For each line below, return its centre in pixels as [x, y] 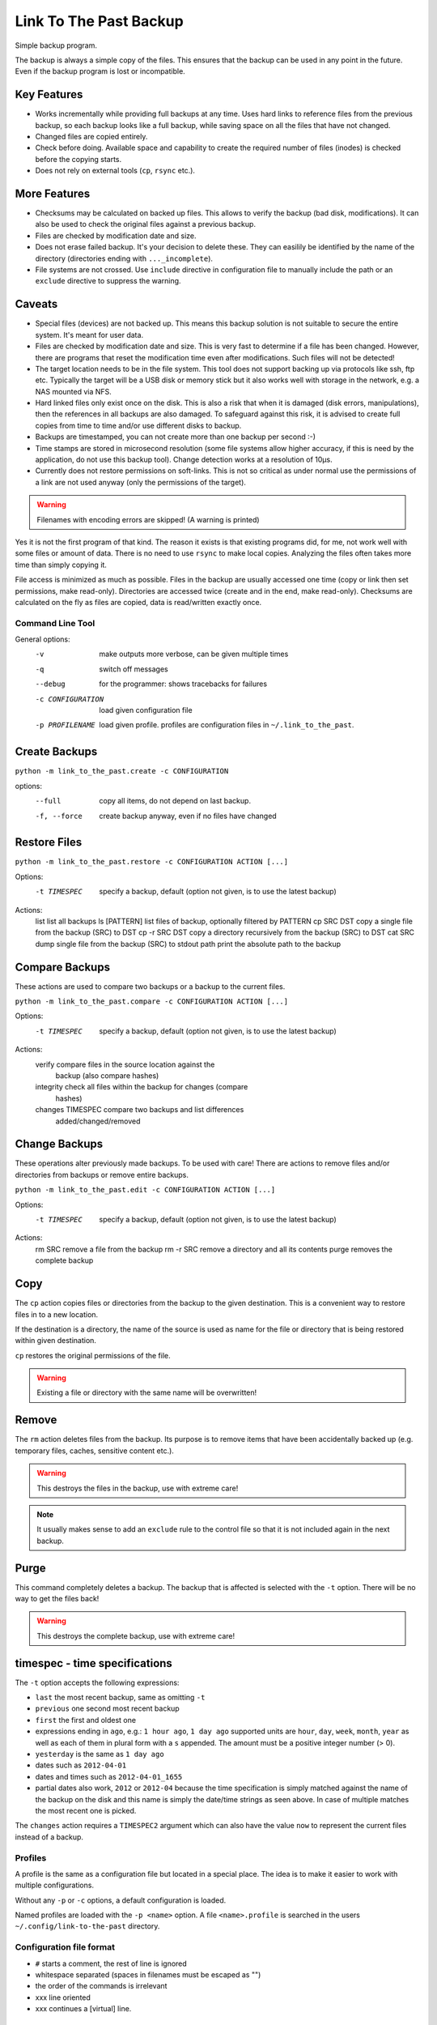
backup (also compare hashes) [107, 1076]
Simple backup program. [56, 45]
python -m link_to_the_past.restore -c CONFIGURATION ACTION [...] [152, 862]
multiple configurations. [55, 1885]
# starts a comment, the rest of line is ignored [111, 1963]
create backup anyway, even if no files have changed [188, 816]
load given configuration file [146, 710]
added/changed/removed [98, 1121]
